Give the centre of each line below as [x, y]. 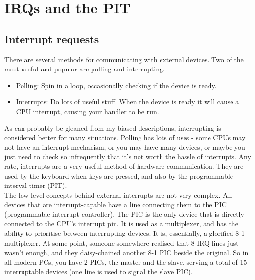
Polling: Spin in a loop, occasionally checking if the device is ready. [116, 85]
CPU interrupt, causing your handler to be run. [87, 111]
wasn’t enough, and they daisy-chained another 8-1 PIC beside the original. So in [127, 252]
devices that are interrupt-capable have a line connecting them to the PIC [116, 204]
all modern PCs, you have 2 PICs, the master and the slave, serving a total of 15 [126, 262]
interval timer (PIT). [36, 185]
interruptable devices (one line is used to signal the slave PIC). [99, 271]
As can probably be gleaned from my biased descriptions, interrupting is [113, 128]
